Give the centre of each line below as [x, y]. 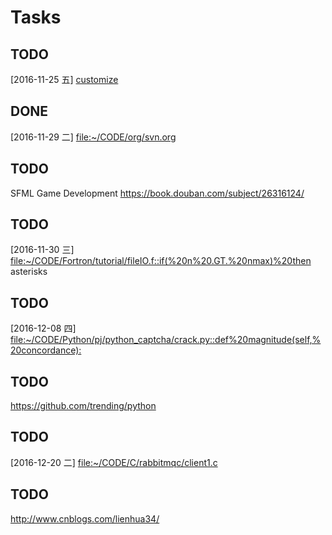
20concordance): [46, 350]
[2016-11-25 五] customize [64, 79]
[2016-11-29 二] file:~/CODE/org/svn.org [93, 137]
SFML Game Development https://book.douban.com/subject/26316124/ [157, 193]
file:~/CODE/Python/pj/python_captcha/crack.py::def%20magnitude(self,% [166, 340]
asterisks [29, 272]
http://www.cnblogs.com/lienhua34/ [85, 518]
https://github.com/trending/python [83, 406]
